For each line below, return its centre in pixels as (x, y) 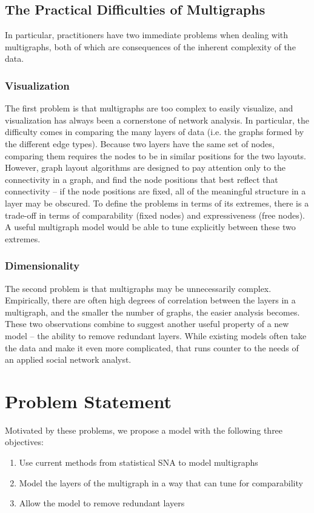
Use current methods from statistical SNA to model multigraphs (139, 462)
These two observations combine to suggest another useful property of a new (147, 324)
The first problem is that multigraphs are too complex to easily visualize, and (149, 108)
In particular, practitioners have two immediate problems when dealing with (147, 35)
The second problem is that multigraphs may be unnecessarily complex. (138, 288)
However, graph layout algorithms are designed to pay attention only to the (145, 167)
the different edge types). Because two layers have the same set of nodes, (140, 143)
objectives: (24, 442)
